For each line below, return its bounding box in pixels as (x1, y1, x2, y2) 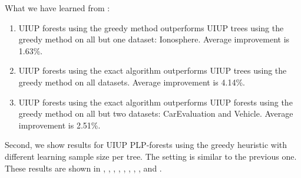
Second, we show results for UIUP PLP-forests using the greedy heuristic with (5, 139, 287, 151)
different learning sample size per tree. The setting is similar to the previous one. (5, 150, 297, 162)
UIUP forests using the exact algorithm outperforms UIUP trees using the (18, 64, 287, 77)
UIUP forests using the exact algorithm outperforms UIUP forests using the (18, 95, 293, 108)
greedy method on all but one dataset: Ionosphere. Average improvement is (18, 33, 290, 45)
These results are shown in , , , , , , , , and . (5, 161, 162, 174)
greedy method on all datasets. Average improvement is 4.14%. (18, 75, 245, 88)
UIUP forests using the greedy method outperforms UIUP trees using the (18, 21, 284, 34)
